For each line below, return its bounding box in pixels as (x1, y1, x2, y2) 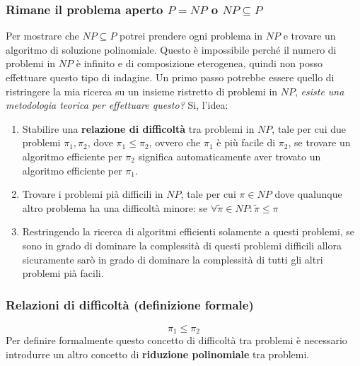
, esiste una (294, 83, 344, 98)
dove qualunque (274, 187, 342, 201)
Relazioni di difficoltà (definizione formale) (6, 295, 254, 313)
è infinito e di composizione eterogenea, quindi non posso (76, 56, 323, 71)
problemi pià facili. (22, 266, 104, 281)
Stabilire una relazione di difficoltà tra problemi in (22, 121, 255, 136)
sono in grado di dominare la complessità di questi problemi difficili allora (22, 237, 342, 252)
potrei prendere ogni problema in (120, 28, 263, 43)
